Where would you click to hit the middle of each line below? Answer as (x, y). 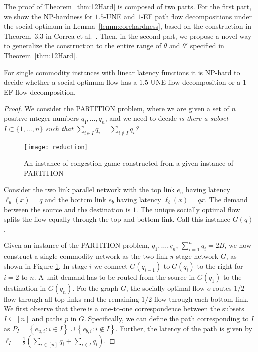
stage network (197, 256)
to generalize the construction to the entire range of (83, 46)
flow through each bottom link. (201, 298)
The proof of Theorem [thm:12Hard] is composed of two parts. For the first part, (128, 6)
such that (59, 128)
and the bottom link (76, 199)
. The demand (226, 199)
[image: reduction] (56, 147)
